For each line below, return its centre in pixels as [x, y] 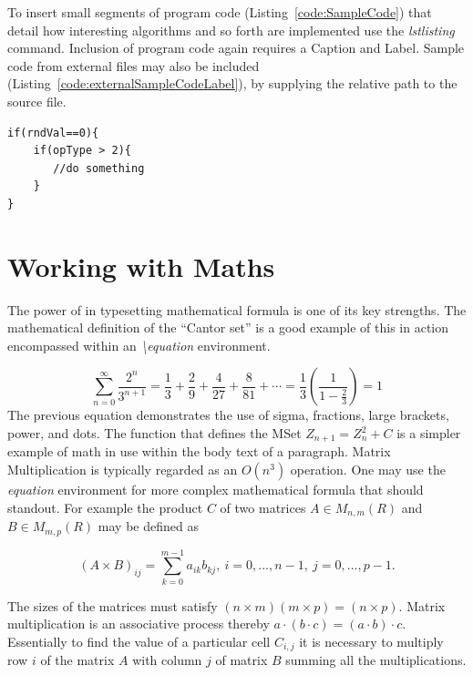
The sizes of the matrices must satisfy [113, 605]
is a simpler [429, 433]
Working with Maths [141, 266]
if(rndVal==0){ [53, 133]
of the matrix [77, 660]
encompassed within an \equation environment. [139, 345]
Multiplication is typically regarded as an [123, 470]
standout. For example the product [105, 507]
